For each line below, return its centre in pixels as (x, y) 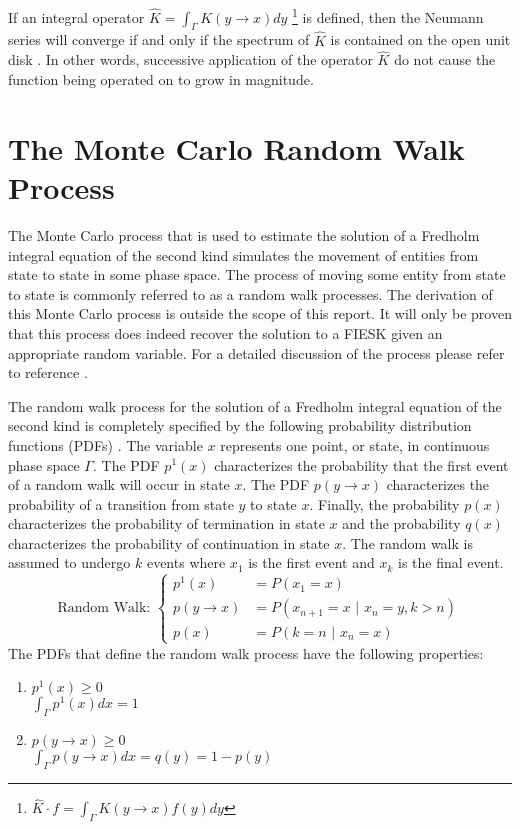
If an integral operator (76, 16)
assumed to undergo (69, 562)
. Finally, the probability (384, 503)
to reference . (48, 372)
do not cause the (445, 59)
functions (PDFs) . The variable (105, 444)
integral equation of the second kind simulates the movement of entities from (243, 254)
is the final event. (451, 562)
